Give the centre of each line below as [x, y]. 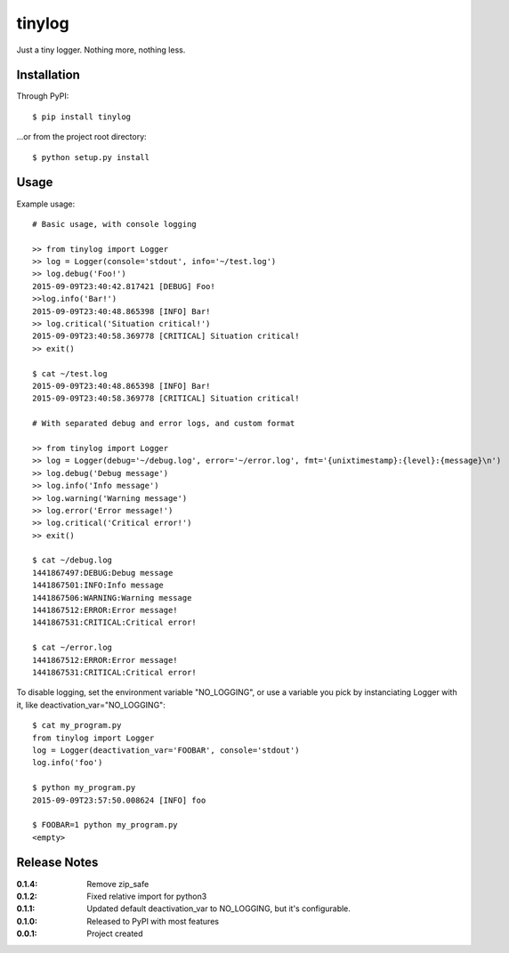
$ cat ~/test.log [70, 373]
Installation [48, 75]
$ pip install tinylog [82, 117]
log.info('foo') [68, 763]
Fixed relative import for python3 [147, 896]
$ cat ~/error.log [73, 648]
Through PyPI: [43, 96]
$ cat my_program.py [77, 726]
